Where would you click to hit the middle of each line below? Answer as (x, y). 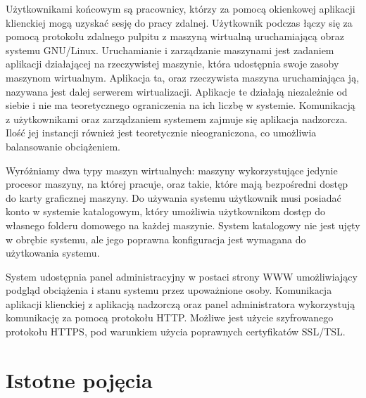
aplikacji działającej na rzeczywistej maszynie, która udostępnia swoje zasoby (172, 64)
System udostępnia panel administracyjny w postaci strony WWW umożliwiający (182, 276)
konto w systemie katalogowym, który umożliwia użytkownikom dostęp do (166, 211)
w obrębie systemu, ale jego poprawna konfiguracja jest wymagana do (156, 239)
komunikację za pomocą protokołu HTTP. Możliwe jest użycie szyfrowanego (170, 317)
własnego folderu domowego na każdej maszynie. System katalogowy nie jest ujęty (183, 225)
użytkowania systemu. (53, 253)
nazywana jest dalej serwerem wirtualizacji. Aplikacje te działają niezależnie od (177, 91)
